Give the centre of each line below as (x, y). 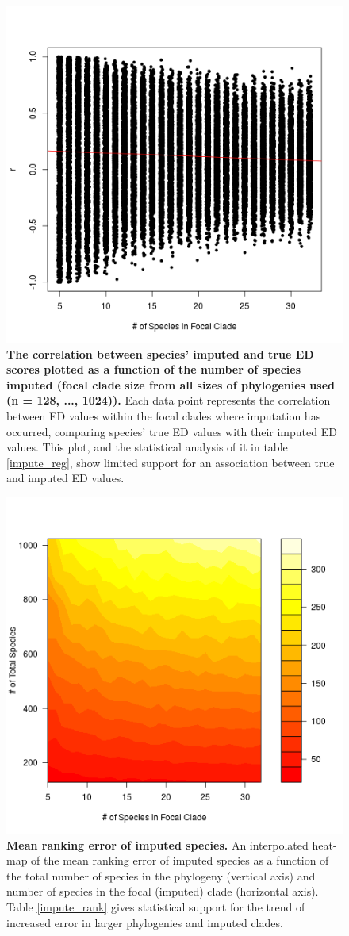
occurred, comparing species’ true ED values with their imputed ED (172, 431)
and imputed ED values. (65, 478)
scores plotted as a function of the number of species (153, 369)
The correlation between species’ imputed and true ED (160, 353)
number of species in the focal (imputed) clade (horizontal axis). (163, 891)
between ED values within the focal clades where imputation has (164, 415)
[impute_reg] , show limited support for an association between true (171, 462)
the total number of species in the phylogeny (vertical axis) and (161, 875)
